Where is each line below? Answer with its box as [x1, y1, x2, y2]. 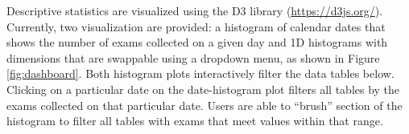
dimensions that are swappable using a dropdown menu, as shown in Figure [6, 49, 380, 66]
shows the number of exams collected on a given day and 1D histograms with [6, 34, 388, 51]
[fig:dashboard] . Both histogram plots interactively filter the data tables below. [6, 65, 395, 82]
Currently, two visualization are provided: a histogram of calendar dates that [6, 18, 386, 35]
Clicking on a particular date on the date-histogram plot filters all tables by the [6, 80, 400, 97]
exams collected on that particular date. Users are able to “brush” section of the [6, 96, 403, 113]
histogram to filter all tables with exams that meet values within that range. [6, 112, 383, 129]
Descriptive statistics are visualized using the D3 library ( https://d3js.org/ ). [6, 2, 383, 18]
